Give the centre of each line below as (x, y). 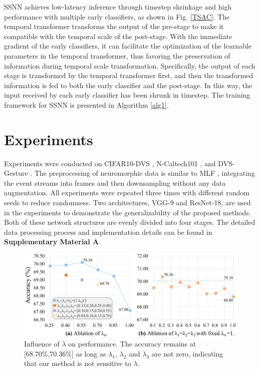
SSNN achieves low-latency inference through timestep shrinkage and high (118, 7)
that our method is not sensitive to (78, 363)
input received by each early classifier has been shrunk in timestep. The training (127, 95)
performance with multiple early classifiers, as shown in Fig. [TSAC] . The (117, 16)
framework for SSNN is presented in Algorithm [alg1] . (86, 104)
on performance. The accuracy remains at (132, 344)
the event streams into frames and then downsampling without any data (115, 182)
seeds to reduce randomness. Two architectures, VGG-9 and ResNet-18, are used (127, 203)
